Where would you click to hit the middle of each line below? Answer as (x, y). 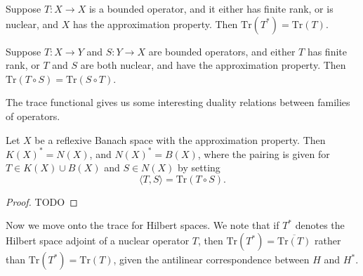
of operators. (33, 116)
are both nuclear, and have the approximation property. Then (213, 65)
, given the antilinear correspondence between (211, 259)
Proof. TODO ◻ (42, 201)
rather (328, 241)
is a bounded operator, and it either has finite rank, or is (211, 8)
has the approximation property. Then (156, 24)
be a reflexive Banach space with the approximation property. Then (180, 139)
